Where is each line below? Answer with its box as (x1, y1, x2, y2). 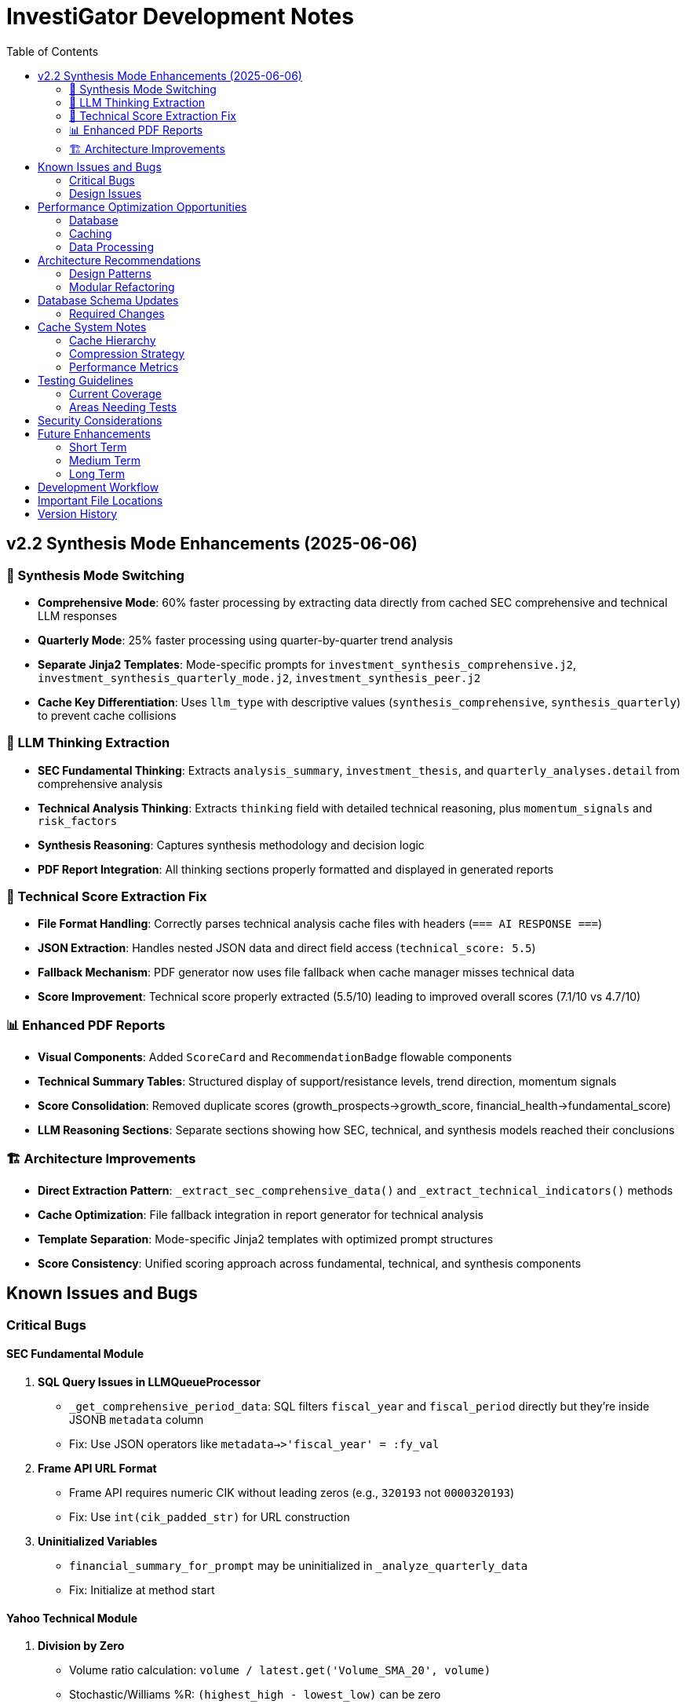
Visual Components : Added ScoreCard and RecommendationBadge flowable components (38, 1050, 513, 1064)
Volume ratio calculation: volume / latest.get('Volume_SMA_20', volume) (69, 1663, 491, 1677)
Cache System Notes (38, 319, 147, 334)
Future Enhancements (38, 426, 151, 440)
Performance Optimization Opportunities (38, 199, 247, 213)
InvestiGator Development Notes (6, 3, 354, 30)
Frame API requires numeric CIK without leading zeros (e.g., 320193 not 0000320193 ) (69, 1486, 515, 1500)
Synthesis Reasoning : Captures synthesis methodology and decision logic (38, 838, 425, 852)
